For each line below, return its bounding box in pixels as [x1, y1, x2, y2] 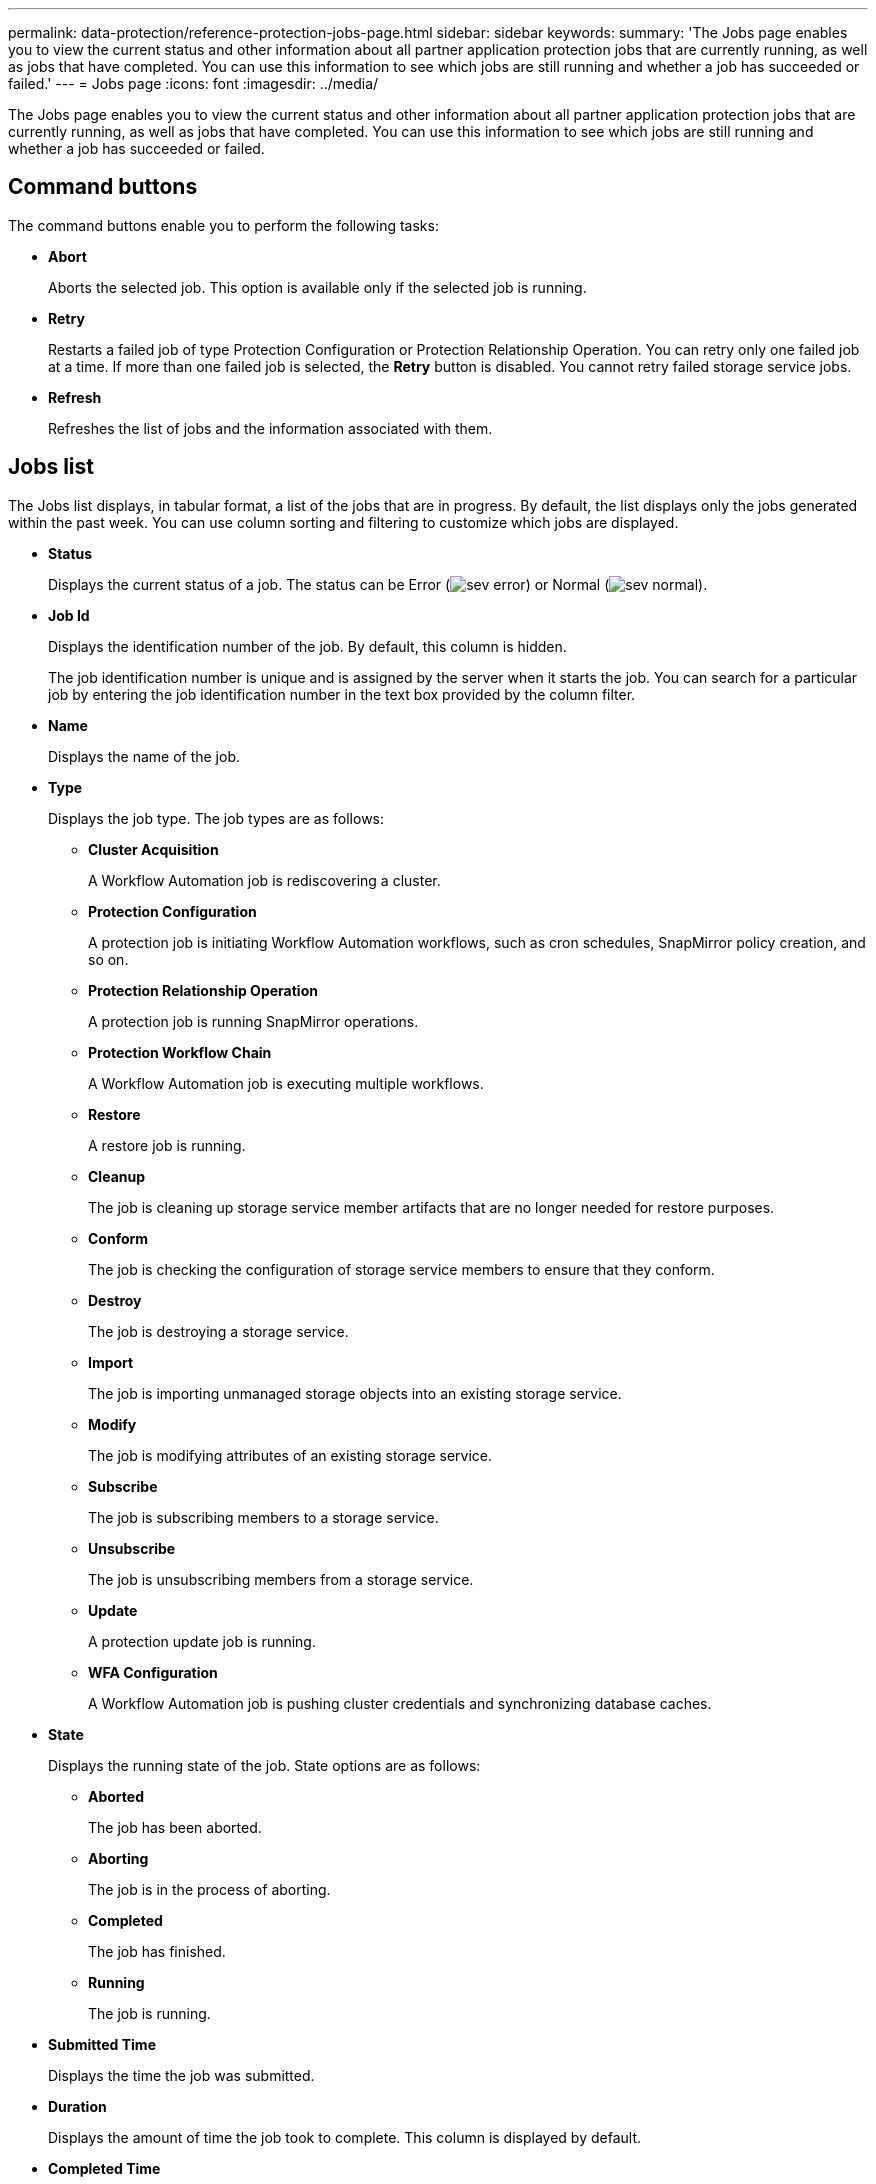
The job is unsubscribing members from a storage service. [88, 1570, 474, 1588]
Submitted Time [48, 2035, 156, 2053]
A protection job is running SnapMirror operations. [88, 1012, 419, 1030]
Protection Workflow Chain [88, 1043, 272, 1061]
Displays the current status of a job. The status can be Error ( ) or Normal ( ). [48, 575, 708, 593]
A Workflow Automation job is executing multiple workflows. [88, 1074, 484, 1092]
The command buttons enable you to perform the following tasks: [8, 216, 439, 234]
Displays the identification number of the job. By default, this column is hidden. [48, 637, 567, 655]
